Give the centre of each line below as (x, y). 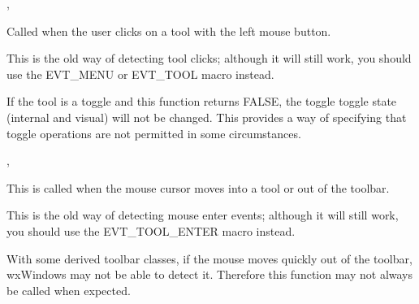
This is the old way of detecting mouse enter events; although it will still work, (203, 215)
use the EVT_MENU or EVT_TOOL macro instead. (140, 74)
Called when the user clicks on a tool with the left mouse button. (169, 30)
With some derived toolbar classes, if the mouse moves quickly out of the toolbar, (209, 258)
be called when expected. (69, 290)
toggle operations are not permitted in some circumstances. (154, 133)
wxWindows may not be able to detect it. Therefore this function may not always (210, 274)
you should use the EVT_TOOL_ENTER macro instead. (151, 230)
